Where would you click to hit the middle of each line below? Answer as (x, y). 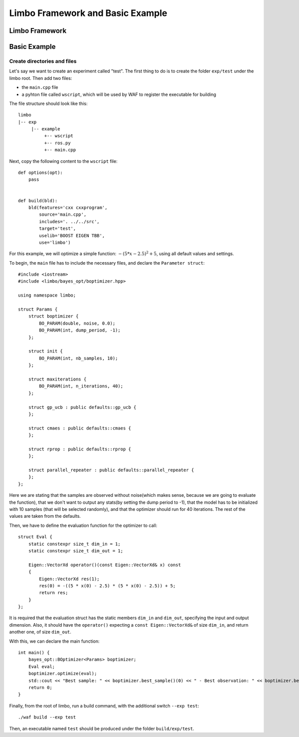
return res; (54, 593)
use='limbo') (55, 242)
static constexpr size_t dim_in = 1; (74, 544)
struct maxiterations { (57, 379)
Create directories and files (43, 61)
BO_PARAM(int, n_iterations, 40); (81, 386)
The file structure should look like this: (48, 103)
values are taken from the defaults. (45, 516)
